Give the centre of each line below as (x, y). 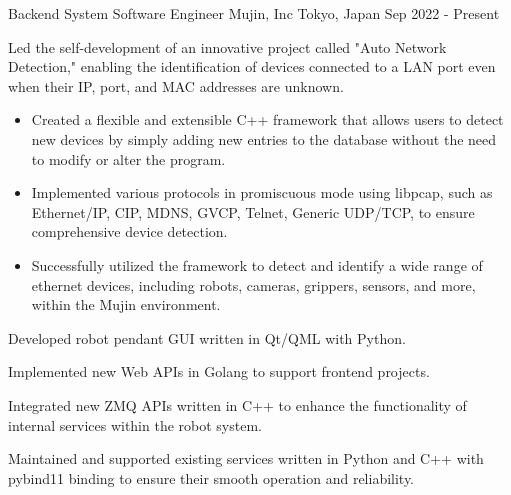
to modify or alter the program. (128, 158)
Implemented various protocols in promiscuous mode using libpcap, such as (262, 192)
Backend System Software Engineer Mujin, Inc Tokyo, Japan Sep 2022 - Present (254, 13)
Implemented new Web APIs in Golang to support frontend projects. (219, 371)
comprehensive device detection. (129, 231)
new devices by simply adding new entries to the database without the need (264, 138)
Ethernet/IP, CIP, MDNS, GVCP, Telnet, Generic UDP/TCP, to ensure (253, 211)
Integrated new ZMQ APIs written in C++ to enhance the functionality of (237, 404)
